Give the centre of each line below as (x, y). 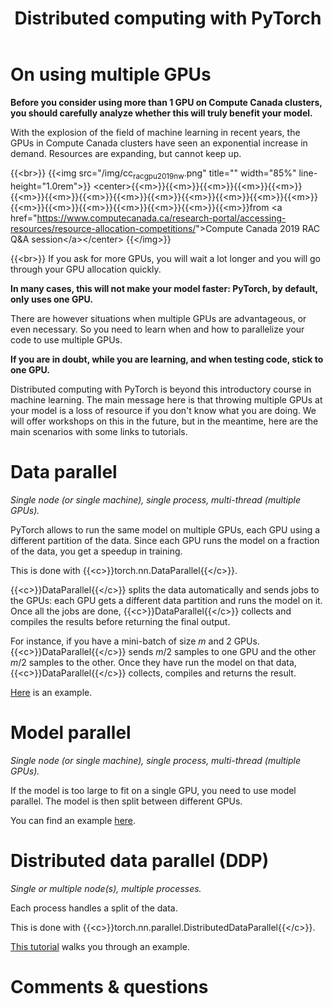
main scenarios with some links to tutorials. (99, 431)
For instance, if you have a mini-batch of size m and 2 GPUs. (135, 641)
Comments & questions (109, 986)
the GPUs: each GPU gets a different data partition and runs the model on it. (166, 600)
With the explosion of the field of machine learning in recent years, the (155, 132)
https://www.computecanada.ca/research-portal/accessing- (161, 218)
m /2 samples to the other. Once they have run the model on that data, (153, 662)
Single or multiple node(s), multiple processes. (106, 888)
